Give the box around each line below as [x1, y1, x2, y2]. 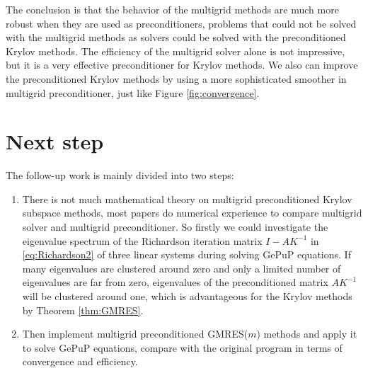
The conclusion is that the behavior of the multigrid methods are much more [6, 2, 339, 16]
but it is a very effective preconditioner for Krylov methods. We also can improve [6, 57, 358, 72]
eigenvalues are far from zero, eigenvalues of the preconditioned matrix [22, 275, 328, 289]
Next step [6, 127, 104, 156]
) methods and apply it [256, 326, 357, 341]
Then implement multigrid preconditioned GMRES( [22, 326, 248, 341]
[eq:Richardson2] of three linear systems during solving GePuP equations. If [22, 247, 351, 262]
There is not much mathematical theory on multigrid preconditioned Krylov [22, 191, 352, 206]
